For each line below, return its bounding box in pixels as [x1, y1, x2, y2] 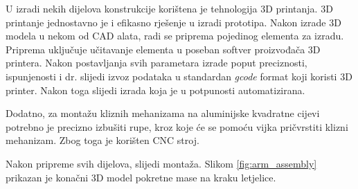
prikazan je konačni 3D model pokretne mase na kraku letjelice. [6, 170, 276, 184]
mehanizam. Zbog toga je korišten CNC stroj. [6, 133, 199, 147]
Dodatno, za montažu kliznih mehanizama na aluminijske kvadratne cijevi [6, 106, 320, 120]
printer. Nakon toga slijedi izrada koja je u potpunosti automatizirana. [6, 82, 305, 97]
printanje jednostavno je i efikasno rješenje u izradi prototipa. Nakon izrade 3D [6, 15, 341, 29]
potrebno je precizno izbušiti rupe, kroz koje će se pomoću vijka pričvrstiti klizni [6, 119, 348, 134]
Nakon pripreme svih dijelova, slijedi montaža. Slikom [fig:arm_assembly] [6, 156, 317, 170]
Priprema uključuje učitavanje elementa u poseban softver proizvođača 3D [6, 42, 321, 56]
